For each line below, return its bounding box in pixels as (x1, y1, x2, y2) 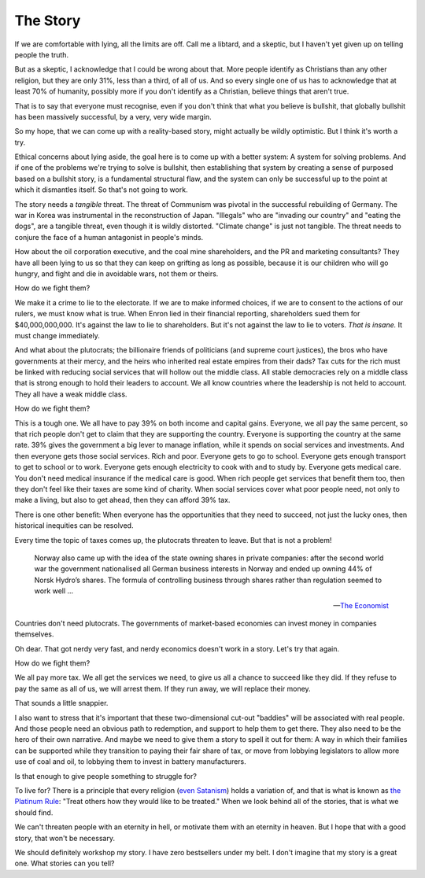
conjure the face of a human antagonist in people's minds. (14, 232, 204, 242)
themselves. (14, 629, 54, 639)
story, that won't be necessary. (14, 833, 116, 843)
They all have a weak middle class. (14, 389, 128, 399)
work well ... (34, 586, 74, 596)
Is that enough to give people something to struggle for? (14, 771, 197, 780)
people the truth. (14, 50, 69, 59)
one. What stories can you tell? (14, 858, 115, 869)
